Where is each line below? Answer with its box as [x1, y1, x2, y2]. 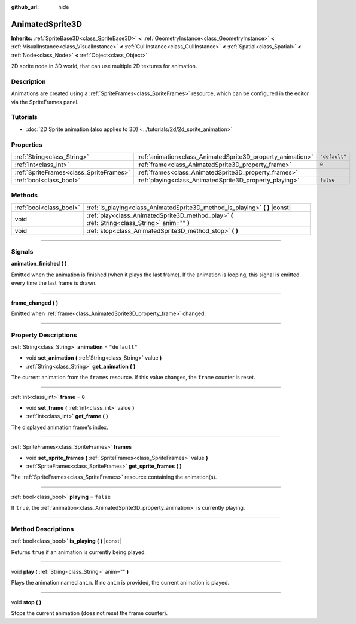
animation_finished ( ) [11, 260, 67, 267]
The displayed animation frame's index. [11, 424, 108, 431]
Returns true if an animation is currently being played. [11, 548, 147, 556]
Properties [11, 141, 43, 149]
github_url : [11, 4, 39, 10]
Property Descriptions [11, 331, 77, 339]
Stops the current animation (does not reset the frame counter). [11, 610, 168, 617]
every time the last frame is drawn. [11, 279, 97, 287]
